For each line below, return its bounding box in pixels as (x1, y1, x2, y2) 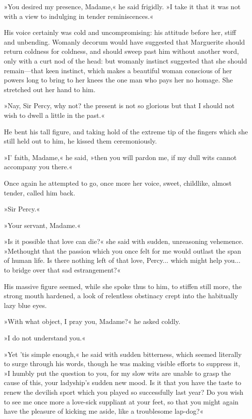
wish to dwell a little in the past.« (4, 110, 105, 120)
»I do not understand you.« (4, 333, 86, 343)
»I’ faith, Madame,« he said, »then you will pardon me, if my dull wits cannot (4, 152, 237, 162)
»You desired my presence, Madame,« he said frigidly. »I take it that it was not (4, 1, 241, 11)
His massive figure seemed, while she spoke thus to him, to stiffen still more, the (4, 281, 242, 291)
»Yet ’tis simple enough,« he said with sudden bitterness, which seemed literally (4, 349, 242, 359)
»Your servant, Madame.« (4, 220, 81, 230)
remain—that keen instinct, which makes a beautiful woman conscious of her (4, 65, 232, 75)
